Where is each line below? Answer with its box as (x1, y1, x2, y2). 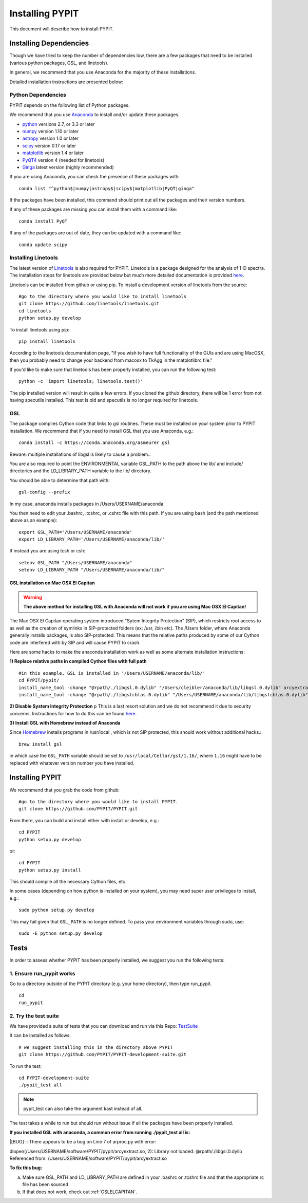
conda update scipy (18, 242, 68, 248)
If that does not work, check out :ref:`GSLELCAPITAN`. (22, 1189, 137, 1195)
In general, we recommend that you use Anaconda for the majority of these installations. (9, 69, 197, 76)
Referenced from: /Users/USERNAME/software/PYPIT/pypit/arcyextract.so (9, 1155, 167, 1161)
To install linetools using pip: (9, 326, 70, 332)
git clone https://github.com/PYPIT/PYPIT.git (18, 806, 138, 812)
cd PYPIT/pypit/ (18, 677, 60, 683)
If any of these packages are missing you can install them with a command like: (9, 206, 177, 213)
